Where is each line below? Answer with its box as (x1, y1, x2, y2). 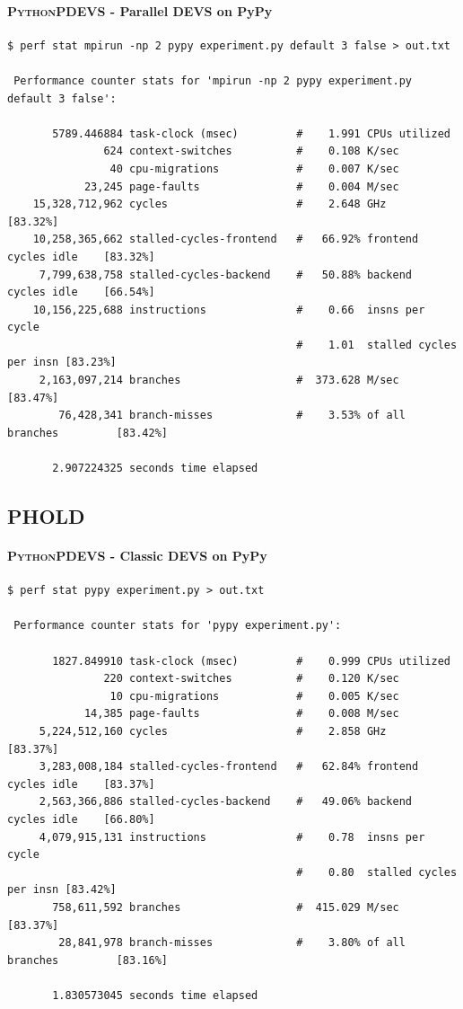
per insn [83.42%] (7, 883, 117, 897)
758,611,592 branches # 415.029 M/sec (52, 900, 399, 914)
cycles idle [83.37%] (7, 777, 155, 791)
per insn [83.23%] (7, 356, 117, 369)
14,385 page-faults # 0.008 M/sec (83, 707, 399, 721)
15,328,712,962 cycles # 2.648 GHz (32, 198, 387, 211)
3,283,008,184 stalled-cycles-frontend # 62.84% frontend (39, 760, 419, 774)
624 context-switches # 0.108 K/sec (103, 145, 399, 158)
